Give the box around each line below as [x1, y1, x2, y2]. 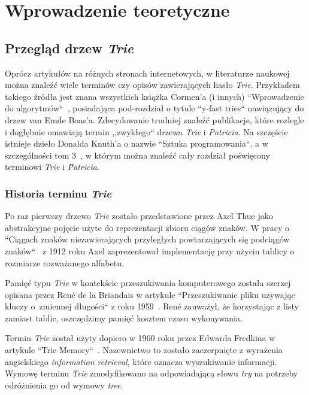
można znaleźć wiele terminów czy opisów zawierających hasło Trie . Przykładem [5, 78, 300, 91]
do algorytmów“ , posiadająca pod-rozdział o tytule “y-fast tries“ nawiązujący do [5, 102, 304, 114]
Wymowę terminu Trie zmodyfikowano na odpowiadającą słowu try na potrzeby [5, 367, 298, 379]
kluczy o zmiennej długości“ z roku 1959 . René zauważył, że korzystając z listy [5, 300, 299, 312]
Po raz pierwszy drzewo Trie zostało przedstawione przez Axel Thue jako [5, 209, 273, 222]
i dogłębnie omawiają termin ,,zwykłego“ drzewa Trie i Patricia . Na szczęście [5, 125, 288, 138]
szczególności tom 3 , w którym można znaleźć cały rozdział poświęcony [5, 148, 270, 161]
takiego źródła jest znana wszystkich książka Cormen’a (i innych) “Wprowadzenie [5, 90, 304, 102]
